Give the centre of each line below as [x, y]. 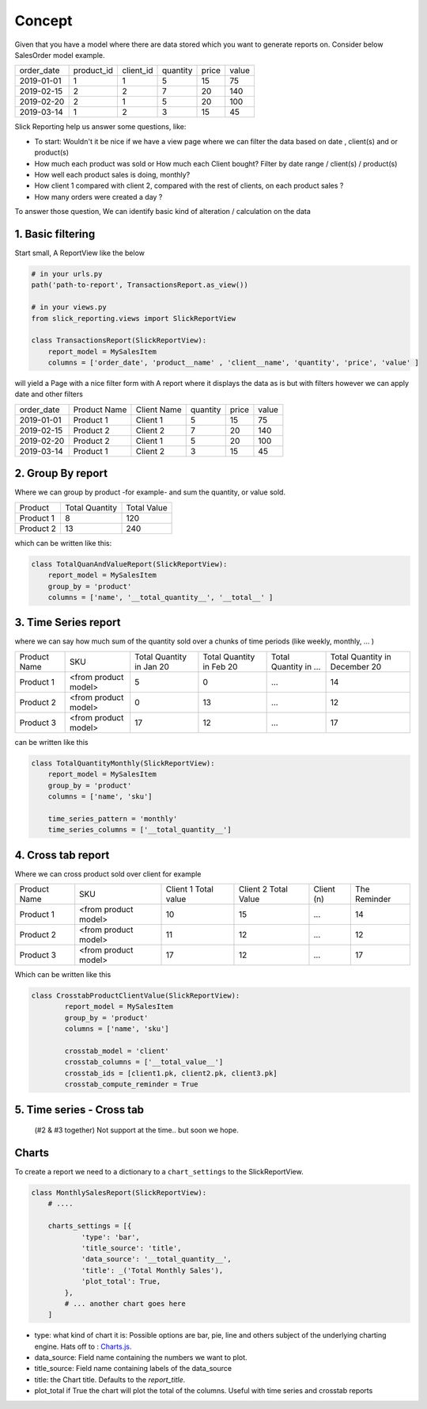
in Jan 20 [152, 666]
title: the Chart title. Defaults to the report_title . [110, 1380]
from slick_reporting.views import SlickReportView [134, 318]
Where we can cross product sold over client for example [108, 874]
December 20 [356, 666]
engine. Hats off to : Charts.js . [83, 1346]
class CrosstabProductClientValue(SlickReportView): [136, 996]
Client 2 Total [263, 889]
